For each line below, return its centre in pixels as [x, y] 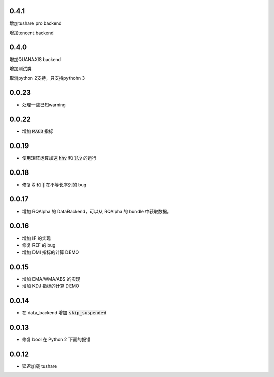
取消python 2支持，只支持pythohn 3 [47, 78]
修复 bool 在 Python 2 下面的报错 [56, 339]
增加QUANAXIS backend [35, 59]
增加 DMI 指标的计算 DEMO [50, 252]
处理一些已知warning [44, 105]
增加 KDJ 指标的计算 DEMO [51, 286]
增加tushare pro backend [36, 23]
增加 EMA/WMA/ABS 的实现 [51, 279]
